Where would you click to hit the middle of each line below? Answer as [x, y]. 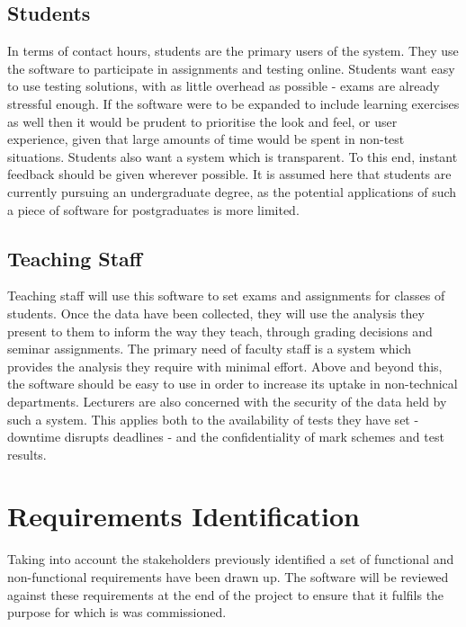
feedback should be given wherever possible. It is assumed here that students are [229, 174]
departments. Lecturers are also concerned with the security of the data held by [227, 401]
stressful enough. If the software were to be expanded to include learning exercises [233, 103]
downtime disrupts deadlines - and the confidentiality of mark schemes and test [226, 437]
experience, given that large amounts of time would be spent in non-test [206, 139]
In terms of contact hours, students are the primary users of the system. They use [233, 51]
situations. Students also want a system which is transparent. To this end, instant [233, 156]
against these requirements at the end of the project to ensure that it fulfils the [226, 594]
